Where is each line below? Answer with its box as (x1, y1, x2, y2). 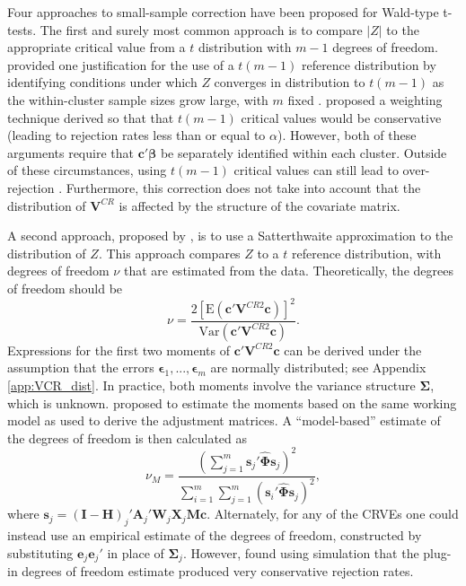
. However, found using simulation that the (182, 543, 419, 562)
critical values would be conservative (241, 108, 442, 127)
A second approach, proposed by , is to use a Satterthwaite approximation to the (7, 226, 453, 245)
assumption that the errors (7, 358, 154, 377)
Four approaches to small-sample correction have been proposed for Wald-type (7, 3, 439, 21)
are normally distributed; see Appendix (210, 358, 426, 377)
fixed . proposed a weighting (287, 90, 443, 109)
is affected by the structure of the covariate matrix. (119, 196, 400, 214)
